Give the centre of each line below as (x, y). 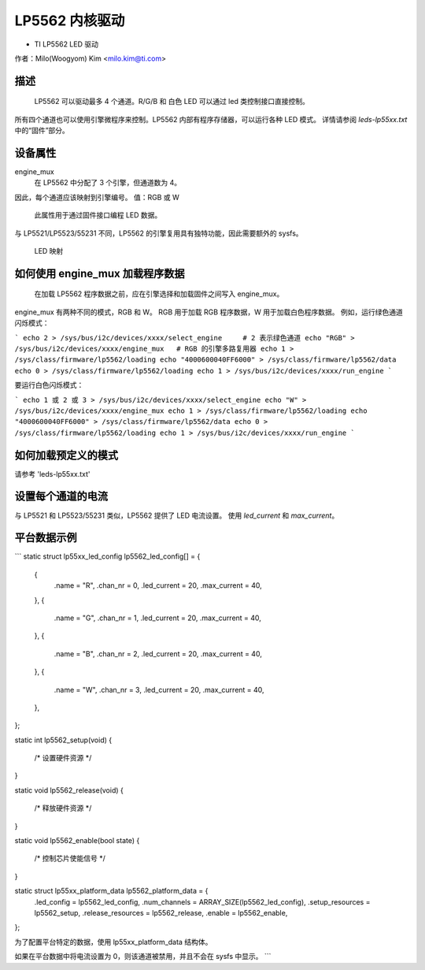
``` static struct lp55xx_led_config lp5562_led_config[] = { (107, 556)
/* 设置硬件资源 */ (63, 758)
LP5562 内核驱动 (70, 20)
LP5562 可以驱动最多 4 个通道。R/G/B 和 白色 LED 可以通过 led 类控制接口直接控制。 (172, 102)
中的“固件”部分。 (42, 131)
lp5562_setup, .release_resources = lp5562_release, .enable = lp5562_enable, (161, 913)
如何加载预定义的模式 (66, 455)
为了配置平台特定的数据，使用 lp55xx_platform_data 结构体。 (113, 942)
